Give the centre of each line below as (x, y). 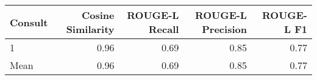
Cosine (98, 15)
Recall (164, 29)
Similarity (90, 29)
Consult (29, 22)
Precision (224, 29)
